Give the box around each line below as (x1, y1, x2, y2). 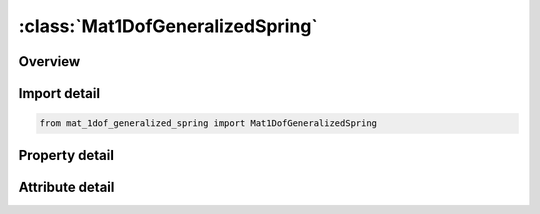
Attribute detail (18, 178, 115, 195)
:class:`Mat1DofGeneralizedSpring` (18, 15, 319, 37)
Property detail (18, 146, 115, 164)
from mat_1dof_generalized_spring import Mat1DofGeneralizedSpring (39, 118, 378, 129)
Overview (18, 53, 81, 70)
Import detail (18, 85, 100, 102)
